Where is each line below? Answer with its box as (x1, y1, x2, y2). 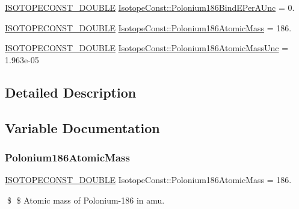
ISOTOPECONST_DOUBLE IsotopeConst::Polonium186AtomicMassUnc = (5, 42, 289, 54)
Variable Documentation (5, 118, 160, 137)
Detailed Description (5, 83, 137, 101)
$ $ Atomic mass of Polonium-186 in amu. (7, 193, 165, 206)
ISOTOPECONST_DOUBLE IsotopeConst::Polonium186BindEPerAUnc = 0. (5, 1, 295, 13)
